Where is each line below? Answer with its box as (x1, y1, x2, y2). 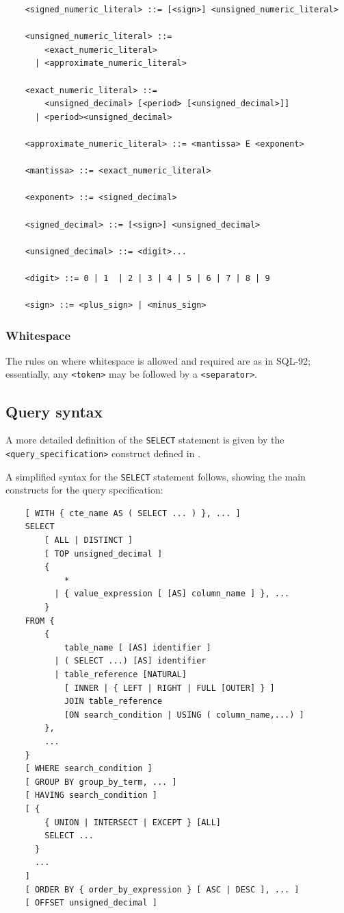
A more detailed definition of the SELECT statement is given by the (5, 433, 285, 447)
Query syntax (5, 400, 103, 422)
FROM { (25, 616, 55, 626)
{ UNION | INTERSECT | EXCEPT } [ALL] (44, 817, 221, 827)
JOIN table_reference (64, 696, 163, 707)
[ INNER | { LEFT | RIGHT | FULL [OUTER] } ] (64, 683, 275, 693)
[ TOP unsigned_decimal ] (44, 548, 163, 559)
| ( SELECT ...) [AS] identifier (54, 656, 207, 666)
